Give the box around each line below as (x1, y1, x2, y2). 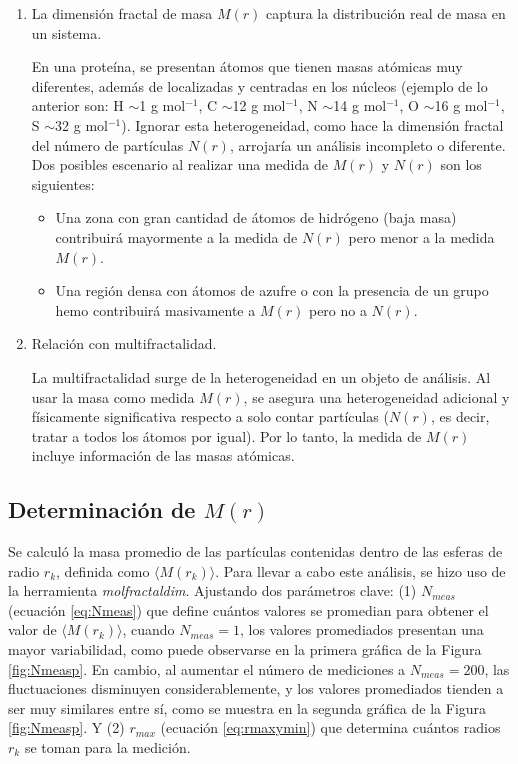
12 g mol (232, 95, 286, 116)
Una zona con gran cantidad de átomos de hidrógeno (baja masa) (55, 207, 457, 228)
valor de (8, 619, 57, 640)
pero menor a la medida (348, 226, 495, 247)
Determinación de (8, 494, 196, 525)
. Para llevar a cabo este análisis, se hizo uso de (215, 560, 506, 581)
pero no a (308, 299, 367, 320)
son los (440, 154, 482, 175)
